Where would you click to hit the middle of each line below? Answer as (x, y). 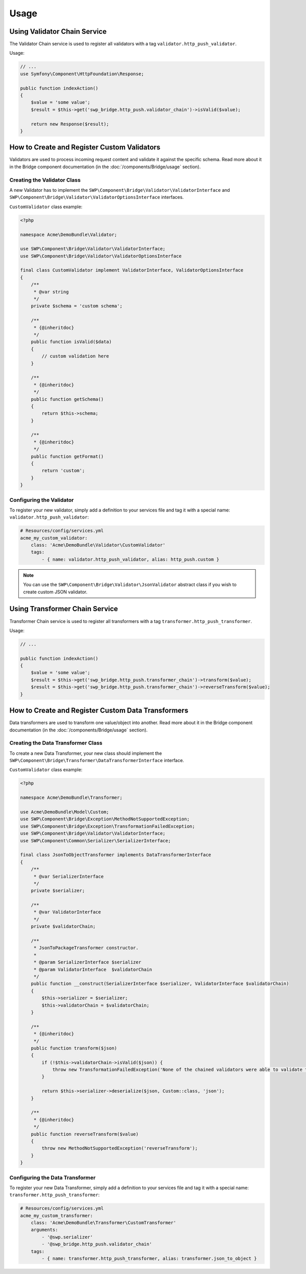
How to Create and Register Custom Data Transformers (99, 711)
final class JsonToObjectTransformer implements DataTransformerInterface (116, 855)
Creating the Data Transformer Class (56, 743)
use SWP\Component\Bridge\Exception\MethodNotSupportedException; (105, 819)
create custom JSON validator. (55, 592)
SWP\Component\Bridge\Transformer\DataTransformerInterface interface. (97, 761)
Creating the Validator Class (45, 180)
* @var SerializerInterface (69, 876)
